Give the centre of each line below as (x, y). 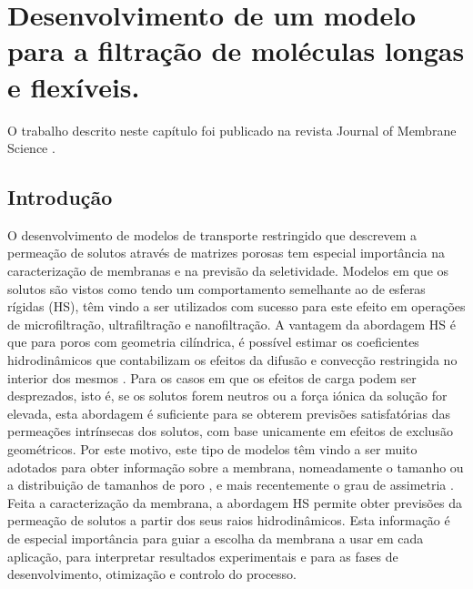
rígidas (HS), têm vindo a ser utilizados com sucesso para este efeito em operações (236, 306)
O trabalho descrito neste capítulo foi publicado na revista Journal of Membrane (232, 130)
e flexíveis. (74, 86)
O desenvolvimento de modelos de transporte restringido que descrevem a (212, 234)
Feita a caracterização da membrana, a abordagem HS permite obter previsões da (235, 502)
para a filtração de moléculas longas (236, 51)
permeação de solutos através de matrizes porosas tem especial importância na (226, 253)
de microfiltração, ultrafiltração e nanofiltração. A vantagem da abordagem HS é (231, 324)
